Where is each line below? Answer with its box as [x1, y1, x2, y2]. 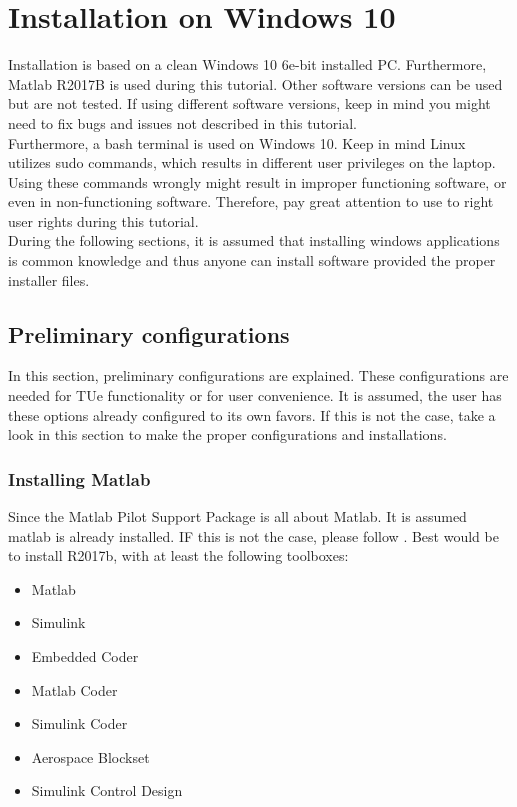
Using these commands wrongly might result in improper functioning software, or [8, 171, 507, 192]
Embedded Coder [31, 646, 139, 667]
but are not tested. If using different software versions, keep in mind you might [8, 93, 491, 114]
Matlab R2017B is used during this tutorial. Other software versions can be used [8, 73, 503, 94]
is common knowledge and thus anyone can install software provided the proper [8, 250, 496, 271]
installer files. [8, 269, 90, 290]
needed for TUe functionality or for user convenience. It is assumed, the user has [8, 385, 502, 406]
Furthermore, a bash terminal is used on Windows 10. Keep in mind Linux [8, 132, 466, 153]
